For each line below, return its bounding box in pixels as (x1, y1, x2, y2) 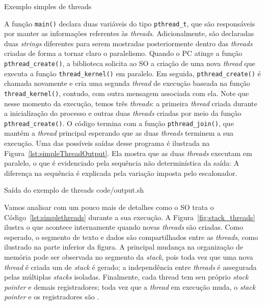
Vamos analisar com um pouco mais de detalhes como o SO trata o (4, 202, 214, 212)
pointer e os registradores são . (4, 291, 99, 302)
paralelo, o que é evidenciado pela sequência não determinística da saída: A (4, 158, 240, 168)
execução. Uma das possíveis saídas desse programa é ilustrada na (4, 138, 210, 148)
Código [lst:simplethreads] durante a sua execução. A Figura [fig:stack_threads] (4, 211, 255, 222)
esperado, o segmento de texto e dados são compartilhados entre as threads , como (4, 231, 258, 242)
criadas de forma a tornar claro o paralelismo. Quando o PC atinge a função (4, 48, 243, 58)
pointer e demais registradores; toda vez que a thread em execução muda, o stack (4, 281, 256, 292)
